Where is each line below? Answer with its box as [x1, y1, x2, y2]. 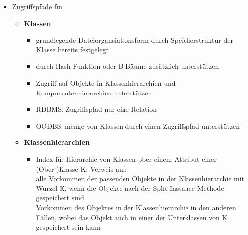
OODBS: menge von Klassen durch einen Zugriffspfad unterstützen [36, 120, 240, 131]
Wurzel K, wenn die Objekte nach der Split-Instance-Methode [36, 183, 224, 193]
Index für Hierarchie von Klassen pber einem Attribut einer [36, 153, 217, 164]
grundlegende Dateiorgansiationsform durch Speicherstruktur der [36, 35, 233, 45]
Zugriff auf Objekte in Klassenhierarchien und [36, 77, 176, 88]
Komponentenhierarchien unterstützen [36, 87, 152, 97]
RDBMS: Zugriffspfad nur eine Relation [36, 104, 157, 114]
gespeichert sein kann [36, 222, 101, 232]
